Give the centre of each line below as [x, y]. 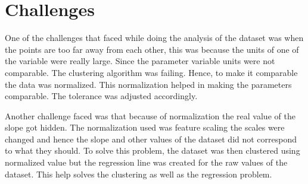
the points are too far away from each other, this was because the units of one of [152, 49]
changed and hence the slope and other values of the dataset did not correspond [151, 139]
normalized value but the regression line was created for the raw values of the [146, 162]
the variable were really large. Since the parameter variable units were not [140, 61]
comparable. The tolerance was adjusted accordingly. [101, 96]
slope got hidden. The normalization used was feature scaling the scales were [145, 127]
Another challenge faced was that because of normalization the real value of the [150, 115]
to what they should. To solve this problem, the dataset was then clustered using [153, 150]
